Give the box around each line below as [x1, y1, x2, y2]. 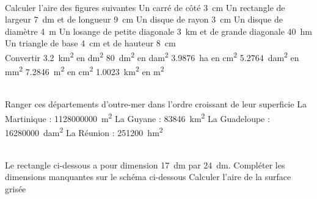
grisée [5, 182, 26, 195]
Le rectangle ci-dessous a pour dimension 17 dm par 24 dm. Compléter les [5, 158, 285, 171]
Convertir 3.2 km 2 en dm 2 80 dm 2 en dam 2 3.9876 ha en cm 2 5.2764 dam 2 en [5, 49, 299, 63]
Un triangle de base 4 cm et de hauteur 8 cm [5, 37, 176, 49]
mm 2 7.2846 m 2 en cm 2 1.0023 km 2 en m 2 [5, 63, 164, 78]
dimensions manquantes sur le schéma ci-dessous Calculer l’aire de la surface [5, 170, 291, 183]
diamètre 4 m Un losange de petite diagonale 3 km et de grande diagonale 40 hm [5, 24, 312, 37]
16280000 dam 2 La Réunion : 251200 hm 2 [5, 124, 163, 139]
